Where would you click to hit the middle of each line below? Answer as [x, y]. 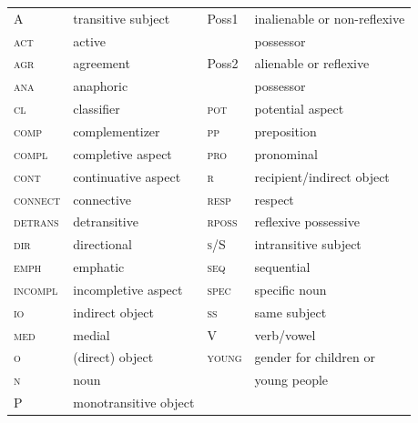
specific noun [291, 289]
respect [274, 199]
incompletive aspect [128, 289]
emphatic [99, 267]
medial [92, 334]
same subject [291, 312]
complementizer [117, 131]
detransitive [106, 222]
